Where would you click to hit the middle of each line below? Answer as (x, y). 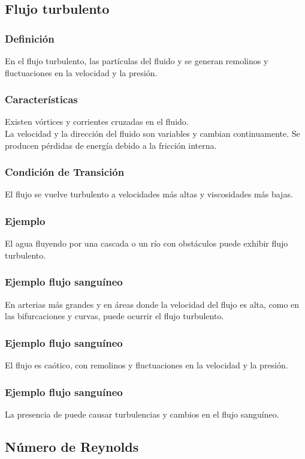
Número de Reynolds (72, 446)
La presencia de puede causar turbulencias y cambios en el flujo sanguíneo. (142, 414)
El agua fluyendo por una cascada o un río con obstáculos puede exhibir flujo (147, 243)
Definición (30, 38)
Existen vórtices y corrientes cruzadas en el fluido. (97, 121)
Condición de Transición (65, 172)
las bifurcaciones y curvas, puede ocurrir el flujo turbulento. (114, 316)
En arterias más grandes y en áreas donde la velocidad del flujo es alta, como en (152, 304)
